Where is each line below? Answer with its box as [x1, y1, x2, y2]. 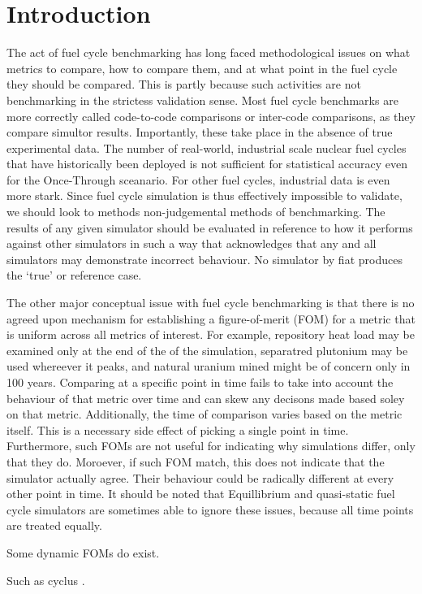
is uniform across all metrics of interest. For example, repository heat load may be [6, 326, 415, 343]
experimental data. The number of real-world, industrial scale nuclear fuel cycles [6, 139, 407, 156]
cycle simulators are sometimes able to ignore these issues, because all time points [6, 501, 414, 518]
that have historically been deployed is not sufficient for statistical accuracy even [6, 155, 407, 172]
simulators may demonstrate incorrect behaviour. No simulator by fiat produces [6, 250, 403, 267]
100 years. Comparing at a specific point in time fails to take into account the [6, 374, 394, 390]
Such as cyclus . [6, 571, 85, 588]
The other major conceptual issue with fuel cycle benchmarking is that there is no [6, 294, 415, 311]
